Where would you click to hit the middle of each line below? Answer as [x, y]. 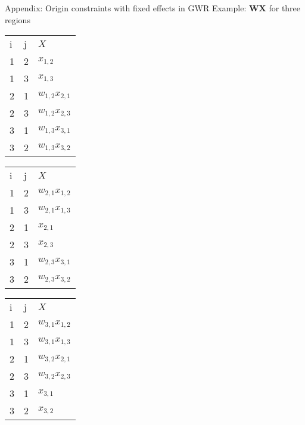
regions [18, 19]
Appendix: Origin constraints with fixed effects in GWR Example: [126, 8]
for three [285, 8]
